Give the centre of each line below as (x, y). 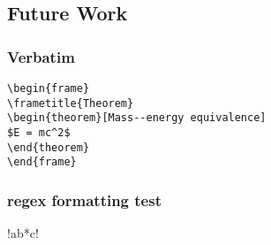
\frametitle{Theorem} (71, 103)
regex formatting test (84, 199)
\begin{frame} (49, 88)
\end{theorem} (49, 147)
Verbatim (41, 56)
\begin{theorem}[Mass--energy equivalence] (137, 118)
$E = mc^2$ (39, 132)
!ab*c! (23, 233)
